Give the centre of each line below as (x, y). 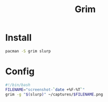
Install (19, 38)
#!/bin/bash (18, 85)
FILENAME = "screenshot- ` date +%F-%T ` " (45, 89)
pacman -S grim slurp (28, 51)
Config (20, 71)
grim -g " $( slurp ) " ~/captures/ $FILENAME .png (54, 94)
